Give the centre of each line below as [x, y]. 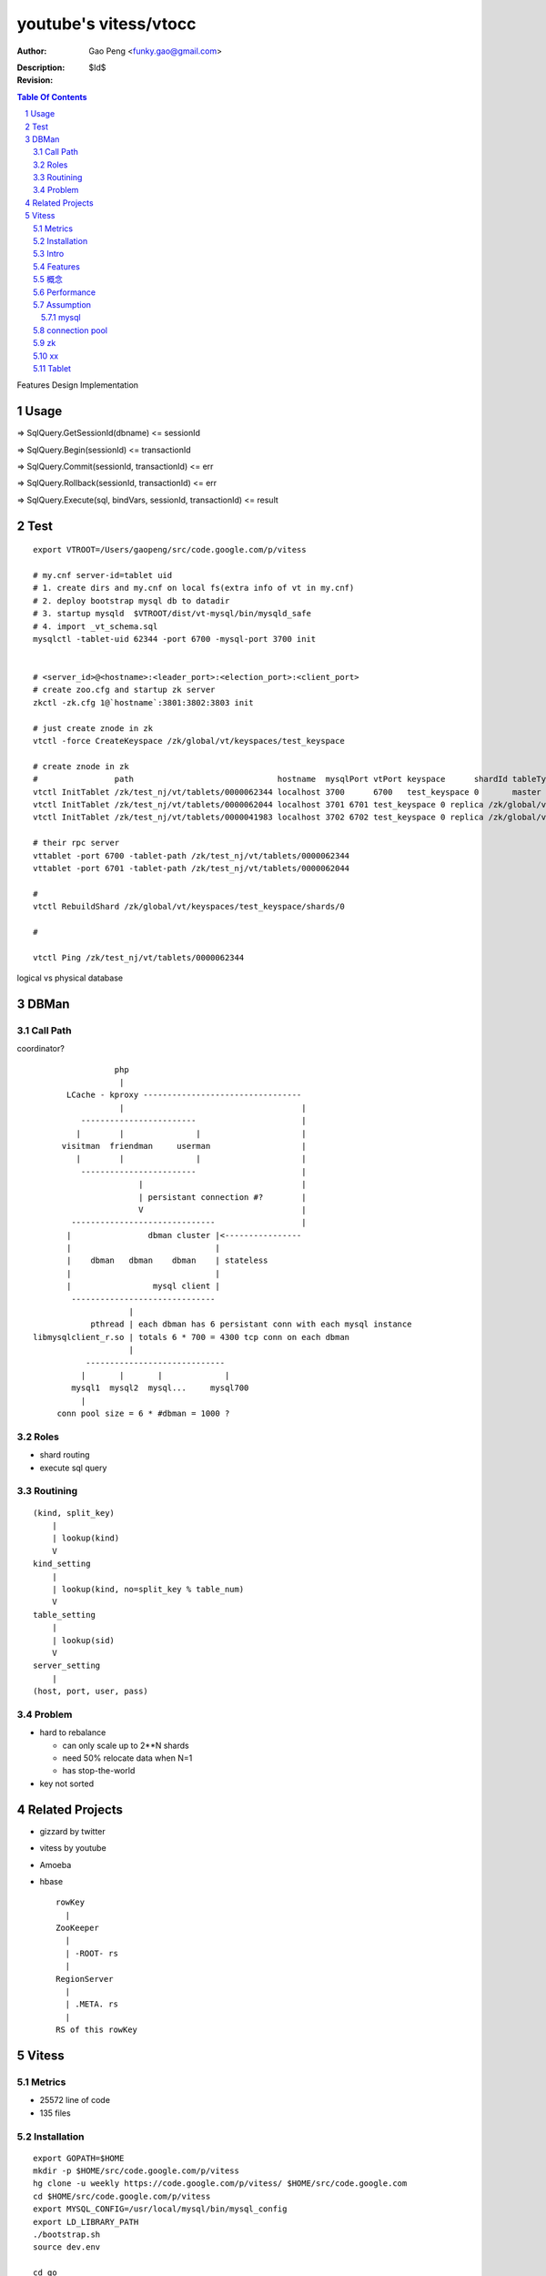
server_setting [67, 1666]
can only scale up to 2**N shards [126, 1745]
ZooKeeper [77, 1928]
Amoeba [56, 1864]
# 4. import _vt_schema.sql [96, 626]
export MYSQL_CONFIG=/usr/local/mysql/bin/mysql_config [160, 2209]
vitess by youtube [73, 1848]
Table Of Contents [52, 97]
